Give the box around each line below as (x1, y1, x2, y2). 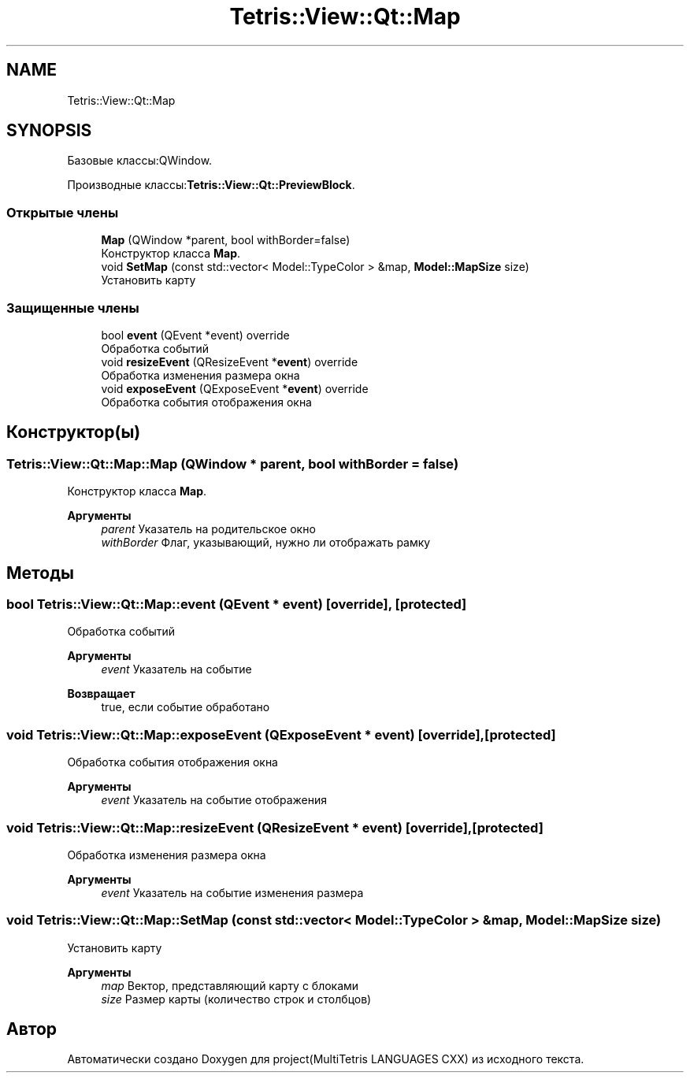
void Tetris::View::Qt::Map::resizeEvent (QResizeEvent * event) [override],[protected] (6, 819, 543, 836)
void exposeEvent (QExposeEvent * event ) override (101, 381, 369, 395)
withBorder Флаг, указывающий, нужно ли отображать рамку (101, 536, 431, 550)
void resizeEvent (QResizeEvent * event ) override (101, 354, 358, 369)
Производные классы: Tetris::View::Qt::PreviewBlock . (67, 178, 355, 192)
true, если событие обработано (101, 700, 270, 714)
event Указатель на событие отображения (101, 793, 327, 807)
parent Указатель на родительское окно (101, 522, 316, 536)
